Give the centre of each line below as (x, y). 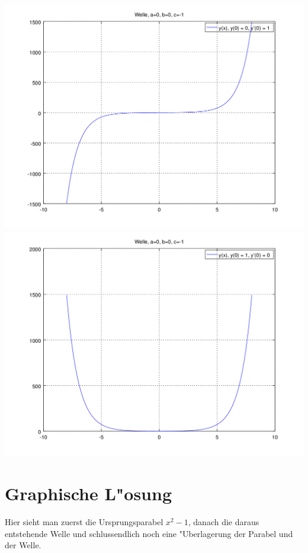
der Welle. (23, 545)
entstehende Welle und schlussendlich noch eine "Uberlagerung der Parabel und (149, 533)
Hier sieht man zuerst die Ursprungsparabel (84, 522)
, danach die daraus (224, 522)
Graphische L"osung (88, 493)
